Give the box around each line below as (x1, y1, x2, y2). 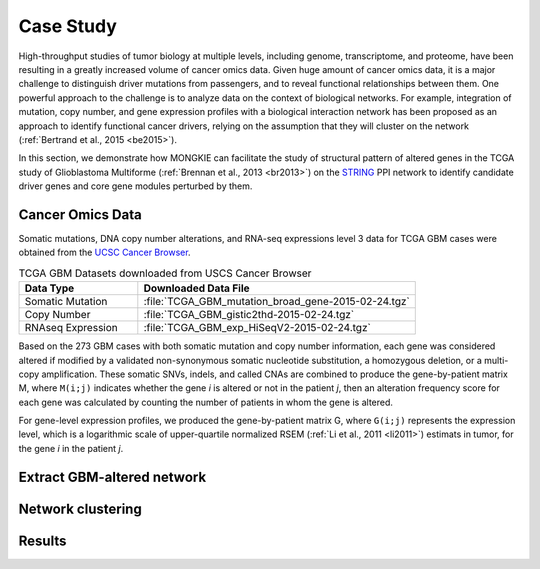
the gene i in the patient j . (18, 442, 124, 454)
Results (18, 532, 67, 549)
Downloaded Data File (143, 281, 250, 295)
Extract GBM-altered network (18, 468, 207, 485)
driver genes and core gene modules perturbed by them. (18, 180, 253, 192)
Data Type (24, 281, 75, 295)
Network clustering (18, 500, 142, 517)
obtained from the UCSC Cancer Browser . (18, 246, 191, 259)
